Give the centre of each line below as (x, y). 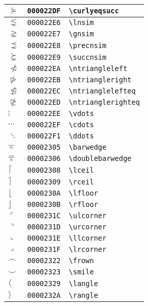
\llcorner (88, 238)
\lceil (81, 170)
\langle (83, 283)
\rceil (81, 182)
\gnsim (81, 34)
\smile (81, 272)
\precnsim (88, 45)
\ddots (81, 136)
